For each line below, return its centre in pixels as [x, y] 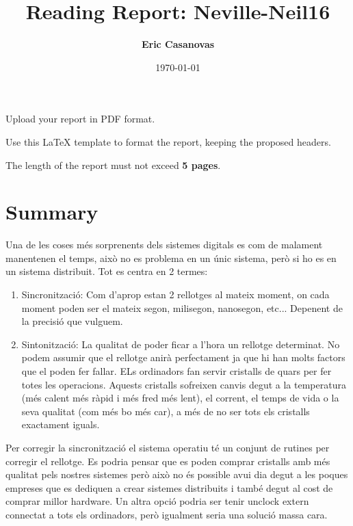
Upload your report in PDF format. [80, 119]
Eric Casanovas [178, 44]
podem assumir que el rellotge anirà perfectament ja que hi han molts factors [183, 357]
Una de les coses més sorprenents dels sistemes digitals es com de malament [164, 245]
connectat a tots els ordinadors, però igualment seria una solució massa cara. [167, 514]
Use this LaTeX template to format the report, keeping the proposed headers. [168, 141]
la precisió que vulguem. [72, 321]
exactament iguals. [61, 424]
